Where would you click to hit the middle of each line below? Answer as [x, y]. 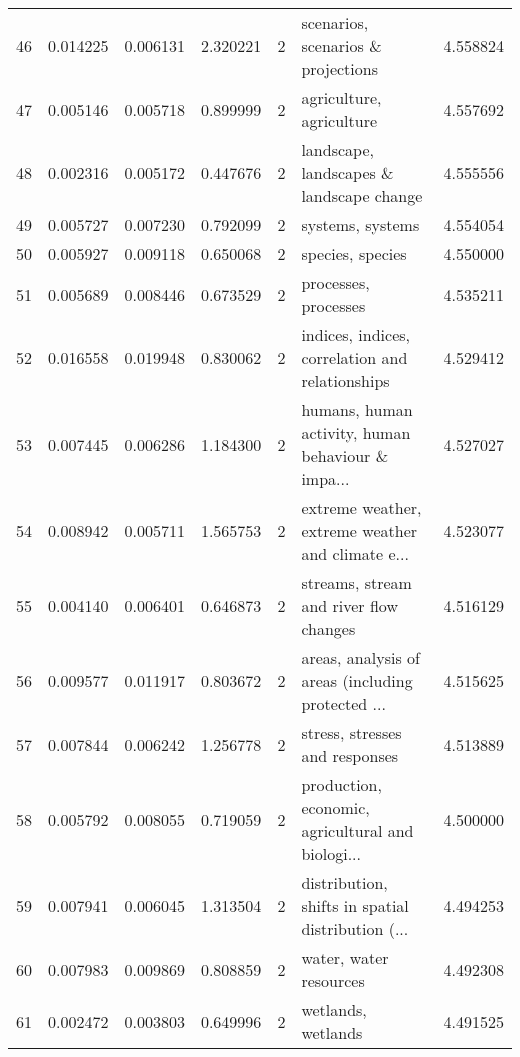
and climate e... [355, 553]
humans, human [357, 409]
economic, [335, 807]
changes [328, 628]
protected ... [343, 703]
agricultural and [357, 830]
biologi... [331, 853]
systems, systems [360, 224]
